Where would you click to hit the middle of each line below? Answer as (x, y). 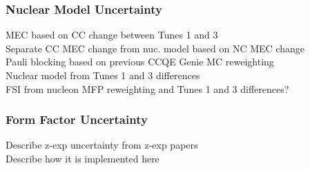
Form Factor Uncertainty (77, 119)
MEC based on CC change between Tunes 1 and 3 (112, 35)
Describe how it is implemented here (83, 158)
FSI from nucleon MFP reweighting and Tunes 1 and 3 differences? (147, 88)
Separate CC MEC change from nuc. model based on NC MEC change (155, 48)
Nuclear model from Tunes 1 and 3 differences (103, 75)
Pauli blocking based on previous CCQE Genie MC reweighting (140, 62)
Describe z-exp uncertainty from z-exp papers (102, 145)
